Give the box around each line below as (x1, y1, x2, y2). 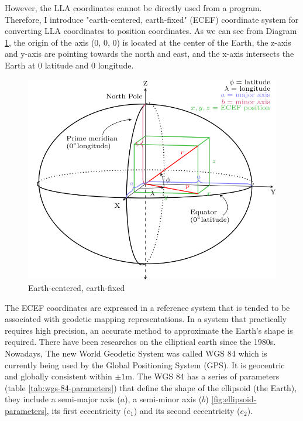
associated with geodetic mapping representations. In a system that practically (5, 313, 287, 325)
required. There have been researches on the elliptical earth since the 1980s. (5, 336, 276, 348)
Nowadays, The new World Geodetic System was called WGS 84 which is (5, 347, 267, 360)
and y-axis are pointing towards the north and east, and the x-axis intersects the (5, 47, 294, 60)
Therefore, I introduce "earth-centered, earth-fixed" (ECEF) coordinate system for (5, 13, 299, 25)
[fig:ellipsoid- (211, 393, 257, 405)
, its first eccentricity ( (46, 405, 127, 417)
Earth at (5, 59, 36, 71)
